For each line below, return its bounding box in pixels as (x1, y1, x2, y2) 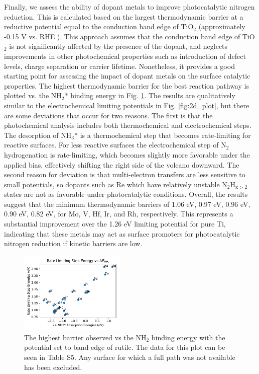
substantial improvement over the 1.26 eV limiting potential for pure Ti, (4, 218, 226, 229)
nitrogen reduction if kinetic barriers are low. (4, 238, 143, 249)
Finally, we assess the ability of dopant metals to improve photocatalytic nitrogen (4, 2, 255, 12)
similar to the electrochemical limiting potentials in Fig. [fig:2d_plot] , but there (4, 100, 249, 110)
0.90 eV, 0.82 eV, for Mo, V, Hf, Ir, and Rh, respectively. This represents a (4, 208, 233, 219)
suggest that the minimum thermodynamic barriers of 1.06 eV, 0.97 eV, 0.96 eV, (4, 198, 250, 209)
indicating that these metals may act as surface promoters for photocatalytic (4, 228, 240, 239)
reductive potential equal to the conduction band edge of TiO (4, 21, 194, 32)
